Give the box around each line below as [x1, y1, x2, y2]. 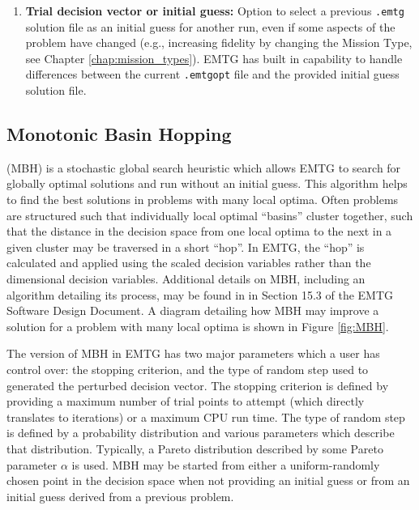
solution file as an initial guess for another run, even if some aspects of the [25, 18, 395, 35]
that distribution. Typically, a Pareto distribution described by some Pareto [6, 440, 383, 457]
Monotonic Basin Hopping [6, 121, 232, 147]
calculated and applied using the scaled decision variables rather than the [6, 254, 371, 271]
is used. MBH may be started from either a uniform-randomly [71, 456, 380, 473]
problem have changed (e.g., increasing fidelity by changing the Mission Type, [25, 34, 413, 51]
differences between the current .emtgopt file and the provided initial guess [25, 66, 400, 83]
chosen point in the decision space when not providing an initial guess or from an [6, 472, 410, 489]
